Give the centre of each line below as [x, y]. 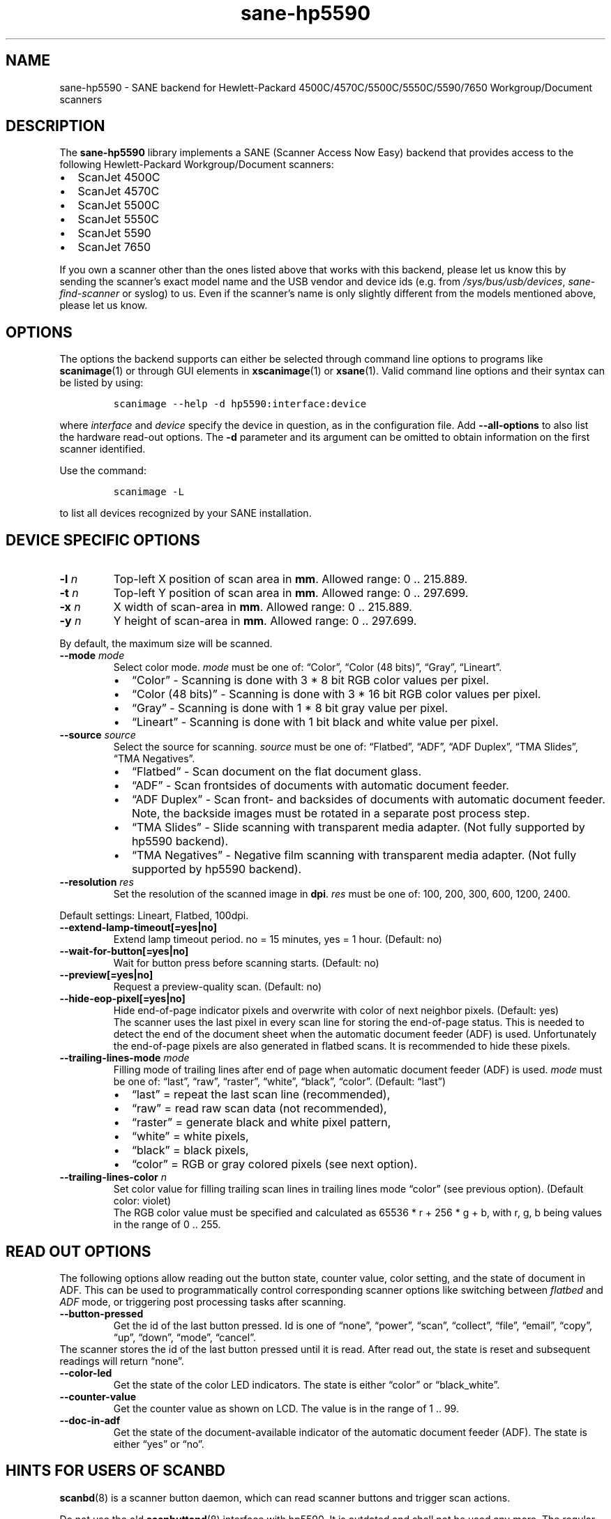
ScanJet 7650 [114, 247]
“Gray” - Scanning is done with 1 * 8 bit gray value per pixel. [290, 708]
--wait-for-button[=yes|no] [124, 951]
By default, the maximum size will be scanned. [166, 644]
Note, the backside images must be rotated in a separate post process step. [331, 814]
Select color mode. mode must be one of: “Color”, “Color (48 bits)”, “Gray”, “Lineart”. [308, 667]
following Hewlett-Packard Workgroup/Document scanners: [197, 165]
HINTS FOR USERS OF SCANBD [115, 1471]
